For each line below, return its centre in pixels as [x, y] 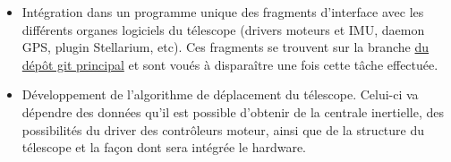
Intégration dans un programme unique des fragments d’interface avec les [223, 12]
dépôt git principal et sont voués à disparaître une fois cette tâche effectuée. [230, 64]
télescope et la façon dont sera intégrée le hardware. [164, 147]
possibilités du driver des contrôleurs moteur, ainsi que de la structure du [223, 129]
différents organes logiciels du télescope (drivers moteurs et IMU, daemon [223, 29]
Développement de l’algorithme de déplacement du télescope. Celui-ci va [220, 94]
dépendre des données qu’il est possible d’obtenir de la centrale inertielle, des [233, 111]
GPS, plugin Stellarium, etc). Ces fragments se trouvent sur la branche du [225, 47]
